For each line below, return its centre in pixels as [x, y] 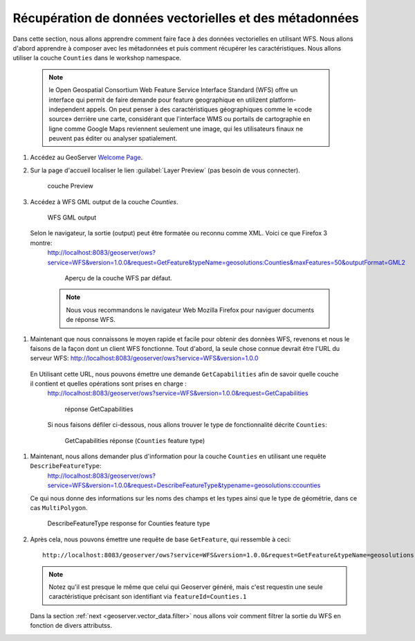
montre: [41, 243]
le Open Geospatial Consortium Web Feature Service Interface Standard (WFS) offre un [173, 90]
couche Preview [70, 186]
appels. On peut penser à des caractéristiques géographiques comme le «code [199, 109]
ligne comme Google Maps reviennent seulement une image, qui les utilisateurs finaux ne [176, 129]
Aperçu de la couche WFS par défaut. [118, 278]
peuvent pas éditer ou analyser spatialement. [113, 138]
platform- [283, 100]
